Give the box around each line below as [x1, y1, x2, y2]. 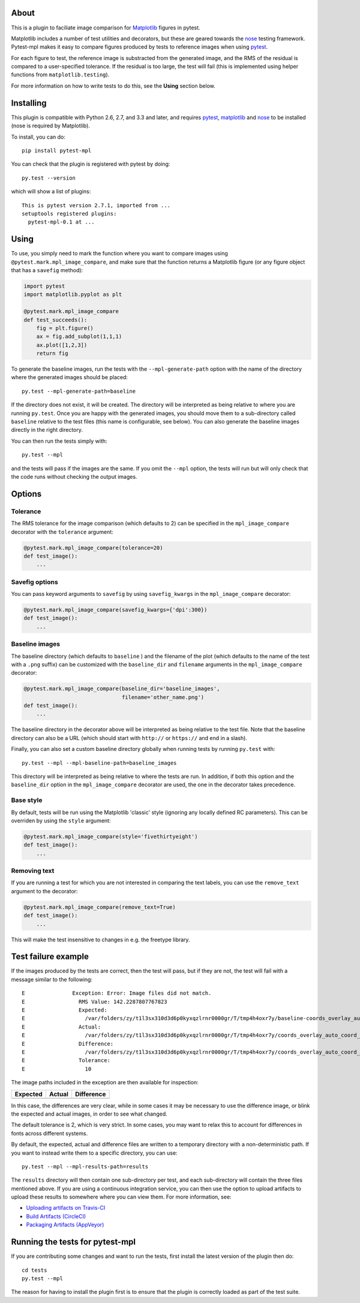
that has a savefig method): [11, 266, 83, 273]
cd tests [22, 1266, 47, 1274]
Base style [11, 796, 43, 804]
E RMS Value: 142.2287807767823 [22, 998, 167, 1005]
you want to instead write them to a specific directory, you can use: [11, 1149, 178, 1156]
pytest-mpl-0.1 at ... [28, 219, 95, 225]
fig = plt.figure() [36, 324, 94, 332]
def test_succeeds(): [23, 316, 88, 323]
